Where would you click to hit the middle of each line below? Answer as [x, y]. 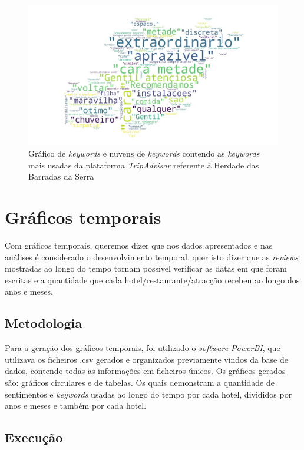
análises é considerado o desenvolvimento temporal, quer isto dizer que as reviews [151, 257]
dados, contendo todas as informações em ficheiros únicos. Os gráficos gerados [145, 371]
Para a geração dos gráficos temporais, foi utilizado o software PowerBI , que [143, 348]
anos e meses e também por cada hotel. [76, 406]
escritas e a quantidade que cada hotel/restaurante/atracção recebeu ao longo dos [152, 279]
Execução [34, 437]
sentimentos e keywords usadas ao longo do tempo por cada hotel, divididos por [148, 394]
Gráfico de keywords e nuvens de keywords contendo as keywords [144, 153]
